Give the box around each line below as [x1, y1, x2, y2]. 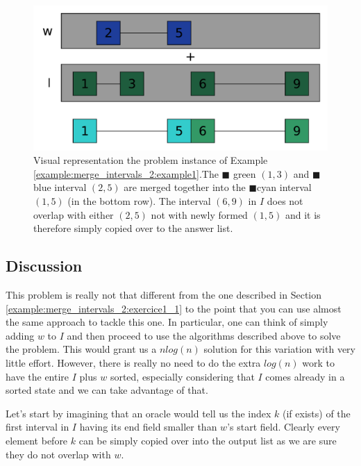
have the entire [6, 369, 69, 383]
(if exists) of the [283, 406, 351, 420]
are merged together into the [124, 180, 246, 194]
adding [6, 328, 35, 342]
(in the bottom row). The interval [67, 194, 211, 208]
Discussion [6, 255, 83, 276]
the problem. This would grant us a [6, 342, 157, 356]
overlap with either [33, 207, 114, 222]
